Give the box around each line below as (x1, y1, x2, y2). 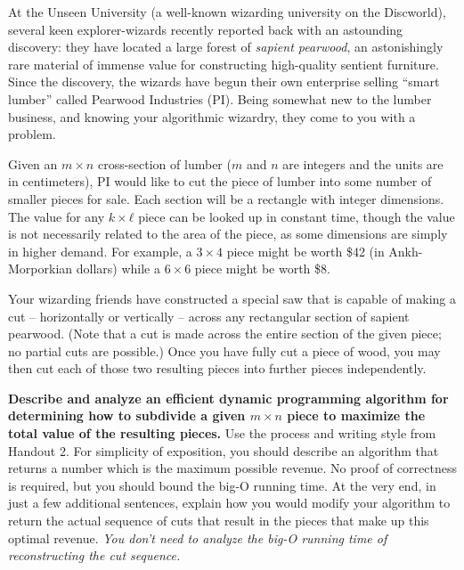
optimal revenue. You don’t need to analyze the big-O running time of (8, 528, 387, 547)
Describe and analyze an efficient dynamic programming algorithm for (8, 388, 449, 407)
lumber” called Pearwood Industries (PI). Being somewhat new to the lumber (8, 89, 432, 108)
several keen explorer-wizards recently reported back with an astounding (8, 20, 403, 38)
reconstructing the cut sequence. (8, 546, 181, 565)
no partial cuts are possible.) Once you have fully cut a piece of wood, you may (8, 341, 441, 360)
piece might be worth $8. (194, 259, 330, 278)
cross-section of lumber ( (97, 154, 232, 173)
